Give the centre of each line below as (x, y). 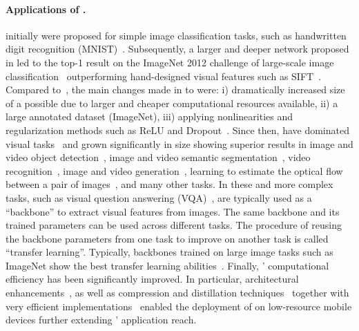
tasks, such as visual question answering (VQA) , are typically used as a (159, 197)
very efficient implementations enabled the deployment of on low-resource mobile (179, 306)
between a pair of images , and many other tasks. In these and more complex (169, 184)
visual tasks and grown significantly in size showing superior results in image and (179, 143)
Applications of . (46, 9)
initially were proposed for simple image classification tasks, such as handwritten (176, 35)
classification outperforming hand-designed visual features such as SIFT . (164, 76)
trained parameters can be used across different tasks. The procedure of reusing (174, 225)
